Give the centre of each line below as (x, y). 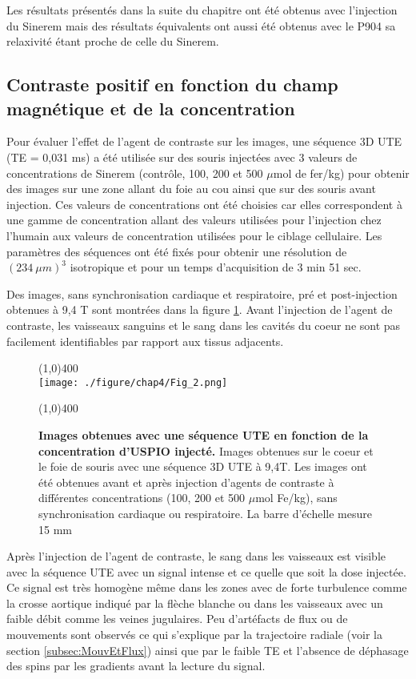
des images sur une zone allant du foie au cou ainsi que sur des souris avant (191, 189)
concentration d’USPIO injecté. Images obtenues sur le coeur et (206, 450)
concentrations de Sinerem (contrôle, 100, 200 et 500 (135, 173)
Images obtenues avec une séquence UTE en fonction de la (204, 434)
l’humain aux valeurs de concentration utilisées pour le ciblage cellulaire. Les (194, 235)
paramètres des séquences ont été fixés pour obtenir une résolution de (177, 251)
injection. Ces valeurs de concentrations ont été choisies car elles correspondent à (204, 204)
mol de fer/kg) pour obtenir (341, 173)
